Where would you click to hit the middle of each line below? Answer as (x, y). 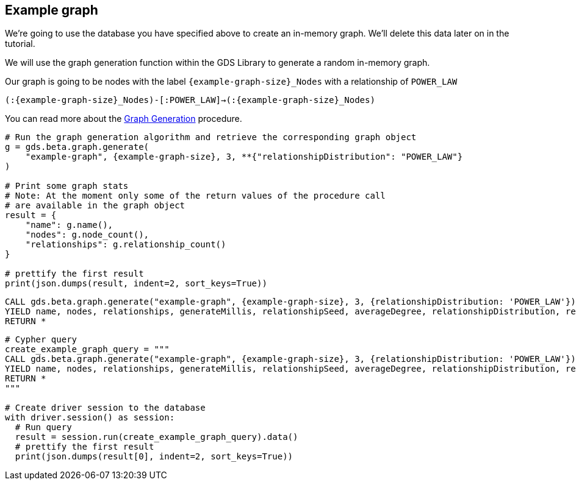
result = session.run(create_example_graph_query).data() (157, 437)
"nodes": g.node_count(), (87, 235)
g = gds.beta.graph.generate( (77, 147)
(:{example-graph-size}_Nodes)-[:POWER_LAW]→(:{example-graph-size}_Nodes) (190, 100)
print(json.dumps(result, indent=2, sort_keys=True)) (136, 284)
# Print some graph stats (67, 186)
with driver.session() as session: (90, 418)
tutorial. (20, 44)
